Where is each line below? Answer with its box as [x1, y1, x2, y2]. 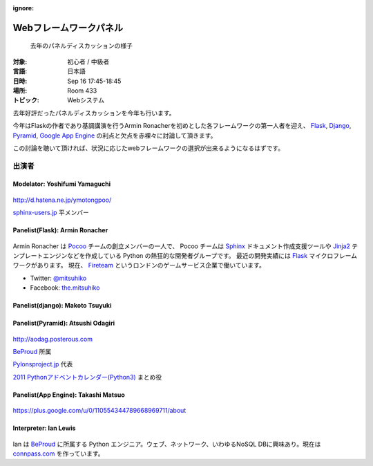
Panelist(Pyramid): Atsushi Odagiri [12, 319, 115, 328]
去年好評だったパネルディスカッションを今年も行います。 [12, 109, 175, 117]
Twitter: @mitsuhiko [30, 274, 87, 282]
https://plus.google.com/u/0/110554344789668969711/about [12, 407, 186, 415]
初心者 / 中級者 [67, 57, 110, 66]
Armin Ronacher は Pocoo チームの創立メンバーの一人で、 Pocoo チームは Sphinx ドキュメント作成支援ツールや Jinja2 [12, 242, 350, 250]
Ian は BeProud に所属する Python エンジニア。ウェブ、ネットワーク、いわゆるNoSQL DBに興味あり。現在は [12, 440, 321, 448]
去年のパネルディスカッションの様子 [30, 41, 133, 50]
